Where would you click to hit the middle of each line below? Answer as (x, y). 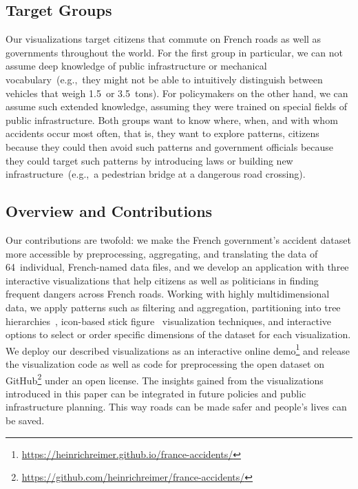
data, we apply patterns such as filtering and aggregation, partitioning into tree (173, 307)
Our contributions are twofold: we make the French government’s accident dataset (178, 239)
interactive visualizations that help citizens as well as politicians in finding (162, 280)
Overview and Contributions (109, 211)
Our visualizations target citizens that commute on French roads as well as (164, 39)
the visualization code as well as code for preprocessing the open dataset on (165, 363)
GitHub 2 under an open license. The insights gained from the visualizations (165, 379)
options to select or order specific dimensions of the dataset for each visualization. (178, 334)
